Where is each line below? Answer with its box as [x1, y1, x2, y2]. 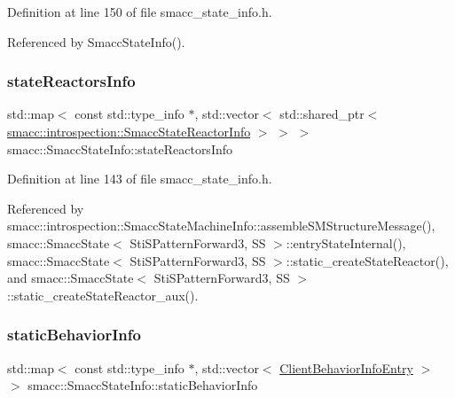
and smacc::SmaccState [7, 269, 134, 287]
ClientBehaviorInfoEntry [279, 358, 413, 377]
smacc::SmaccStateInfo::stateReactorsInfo [7, 139, 233, 158]
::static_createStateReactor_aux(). [7, 285, 199, 304]
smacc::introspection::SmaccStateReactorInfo [7, 122, 251, 140]
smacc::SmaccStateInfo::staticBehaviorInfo [27, 376, 258, 394]
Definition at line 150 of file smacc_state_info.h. [7, 3, 272, 20]
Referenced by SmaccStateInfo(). [7, 32, 185, 51]
